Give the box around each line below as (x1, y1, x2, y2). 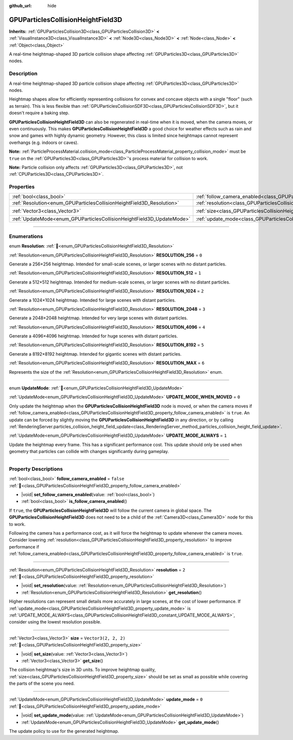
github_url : (9, 3, 32, 8)
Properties (9, 184, 35, 191)
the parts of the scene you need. (9, 681, 75, 687)
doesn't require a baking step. (9, 110, 69, 116)
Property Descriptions (9, 465, 63, 472)
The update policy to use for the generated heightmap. (9, 728, 119, 734)
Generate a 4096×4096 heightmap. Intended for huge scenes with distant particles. (9, 333, 178, 339)
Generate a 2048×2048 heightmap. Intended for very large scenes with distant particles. (9, 315, 188, 321)
